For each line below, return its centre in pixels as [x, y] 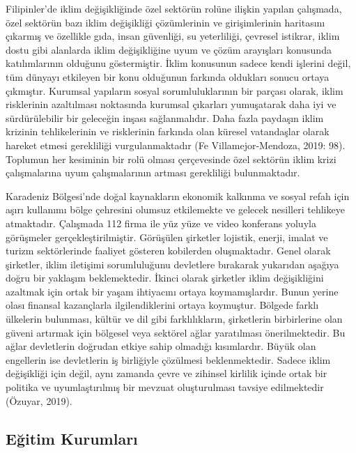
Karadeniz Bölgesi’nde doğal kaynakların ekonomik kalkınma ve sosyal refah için [178, 195]
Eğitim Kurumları [72, 438]
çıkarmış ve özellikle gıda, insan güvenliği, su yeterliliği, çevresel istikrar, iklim [173, 36]
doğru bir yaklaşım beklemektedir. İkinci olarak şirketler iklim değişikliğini [165, 278]
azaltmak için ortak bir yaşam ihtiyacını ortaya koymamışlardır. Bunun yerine [172, 291]
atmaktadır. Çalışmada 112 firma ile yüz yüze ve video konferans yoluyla [161, 223]
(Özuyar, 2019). [39, 400]
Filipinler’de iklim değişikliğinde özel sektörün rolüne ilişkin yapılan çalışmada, [174, 8]
